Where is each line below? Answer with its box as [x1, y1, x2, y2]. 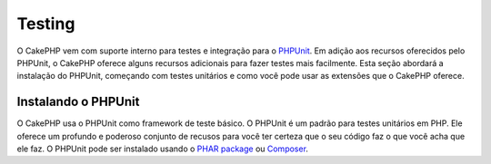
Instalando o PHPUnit [16, 94, 140, 110]
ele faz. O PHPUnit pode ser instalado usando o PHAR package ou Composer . [16, 143, 309, 154]
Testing [16, 14, 75, 34]
